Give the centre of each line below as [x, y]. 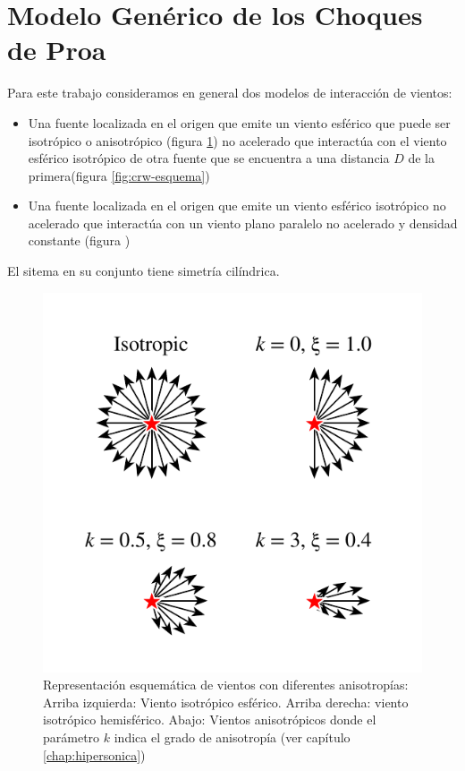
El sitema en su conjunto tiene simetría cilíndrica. [144, 271]
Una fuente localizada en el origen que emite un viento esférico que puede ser [239, 122]
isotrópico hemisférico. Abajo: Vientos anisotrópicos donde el [210, 720]
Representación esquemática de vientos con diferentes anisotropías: [226, 685]
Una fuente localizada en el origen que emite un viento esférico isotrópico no [237, 206]
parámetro [72, 737]
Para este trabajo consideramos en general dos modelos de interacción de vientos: [230, 93]
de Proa [57, 50]
